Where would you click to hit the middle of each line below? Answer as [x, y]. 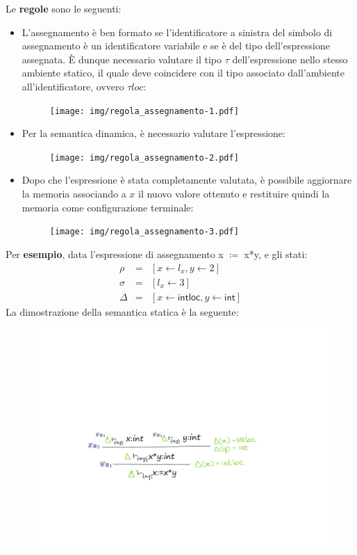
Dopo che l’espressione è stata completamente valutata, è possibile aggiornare [187, 180]
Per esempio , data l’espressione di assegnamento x [115, 254]
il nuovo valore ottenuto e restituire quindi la [234, 194]
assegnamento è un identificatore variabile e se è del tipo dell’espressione [176, 46]
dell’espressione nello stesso [290, 59]
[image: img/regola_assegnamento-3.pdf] [144, 232]
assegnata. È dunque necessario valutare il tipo [122, 59]
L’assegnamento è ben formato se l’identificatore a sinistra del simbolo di [177, 32]
